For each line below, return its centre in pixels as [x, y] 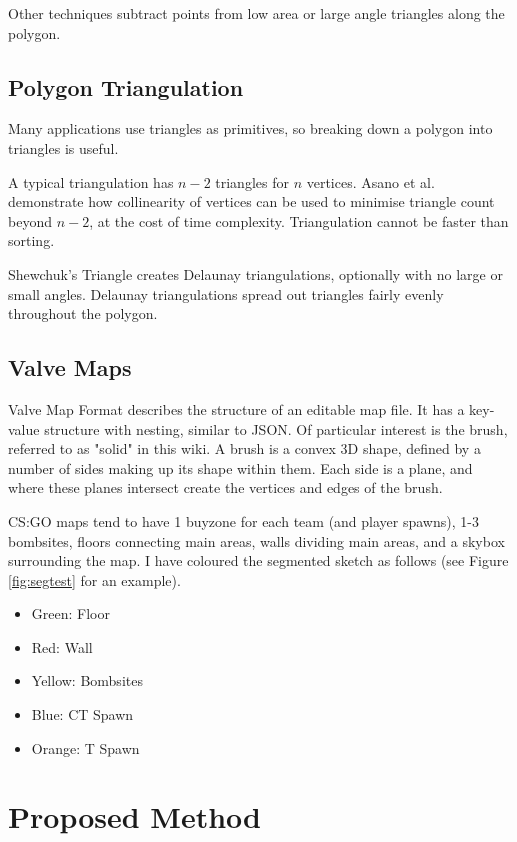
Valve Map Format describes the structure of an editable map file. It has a [236, 408]
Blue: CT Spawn [82, 714]
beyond [30, 220]
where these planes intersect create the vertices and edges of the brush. [225, 487]
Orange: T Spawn [85, 747]
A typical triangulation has [91, 181]
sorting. [31, 240]
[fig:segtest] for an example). [94, 579]
